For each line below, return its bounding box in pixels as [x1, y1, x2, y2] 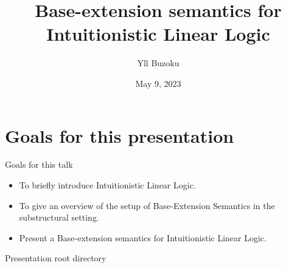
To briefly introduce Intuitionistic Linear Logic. [19, 179, 196, 191]
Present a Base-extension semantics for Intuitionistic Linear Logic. [19, 231, 267, 244]
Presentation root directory [5, 252, 106, 264]
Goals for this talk [5, 158, 73, 171]
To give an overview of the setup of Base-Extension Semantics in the [19, 199, 275, 211]
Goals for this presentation [5, 123, 234, 148]
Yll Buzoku [137, 57, 180, 69]
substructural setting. [19, 211, 99, 224]
